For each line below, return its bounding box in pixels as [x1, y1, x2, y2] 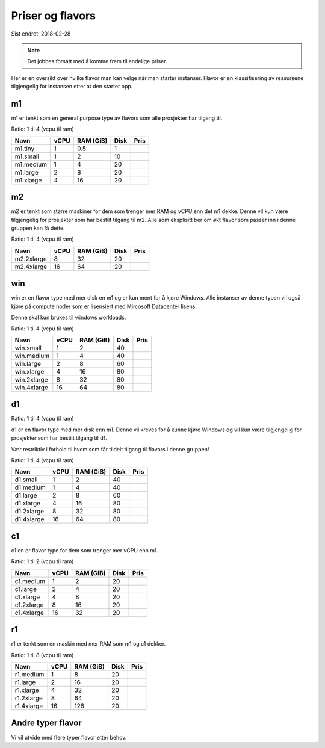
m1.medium [14, 160, 48, 168]
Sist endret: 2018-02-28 [11, 30, 71, 37]
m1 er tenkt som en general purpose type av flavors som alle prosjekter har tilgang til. [11, 114, 223, 122]
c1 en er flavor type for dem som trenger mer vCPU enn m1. [11, 546, 159, 554]
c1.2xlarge [14, 601, 44, 609]
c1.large [14, 584, 37, 593]
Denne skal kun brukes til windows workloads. [11, 314, 126, 321]
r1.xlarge [14, 686, 39, 694]
